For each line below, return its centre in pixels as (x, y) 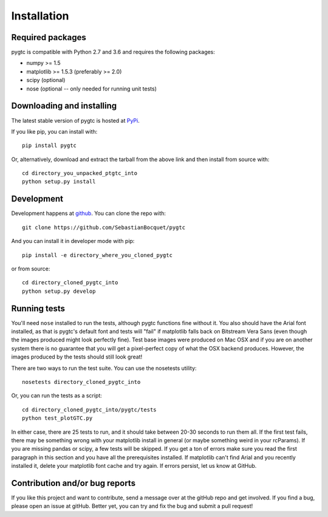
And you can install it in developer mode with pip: (73, 241)
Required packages (49, 37)
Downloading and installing (64, 106)
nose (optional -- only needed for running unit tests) (92, 89)
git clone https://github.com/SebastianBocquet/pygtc (104, 227)
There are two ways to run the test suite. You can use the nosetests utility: (104, 368)
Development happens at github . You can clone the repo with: (89, 213)
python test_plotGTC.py (57, 418)
